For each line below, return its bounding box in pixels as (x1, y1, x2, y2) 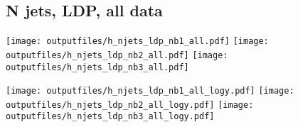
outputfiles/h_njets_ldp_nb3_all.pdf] (6, 62, 189, 72)
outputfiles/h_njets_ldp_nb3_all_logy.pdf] (6, 111, 215, 122)
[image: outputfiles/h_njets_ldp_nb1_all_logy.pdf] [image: (6, 86, 294, 96)
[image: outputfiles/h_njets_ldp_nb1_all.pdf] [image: (6, 36, 269, 47)
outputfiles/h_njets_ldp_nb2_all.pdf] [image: (6, 50, 228, 60)
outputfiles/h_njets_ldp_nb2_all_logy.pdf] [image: (6, 99, 254, 110)
